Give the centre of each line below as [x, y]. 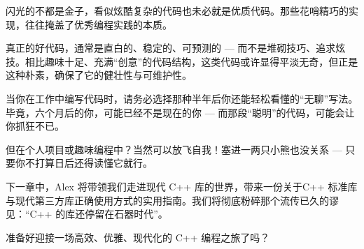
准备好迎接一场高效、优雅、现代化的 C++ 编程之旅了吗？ [138, 237]
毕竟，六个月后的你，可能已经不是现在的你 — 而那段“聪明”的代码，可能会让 [180, 112]
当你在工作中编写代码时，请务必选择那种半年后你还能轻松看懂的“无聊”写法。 [182, 98]
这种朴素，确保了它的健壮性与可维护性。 [99, 75]
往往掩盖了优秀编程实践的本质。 [98, 24]
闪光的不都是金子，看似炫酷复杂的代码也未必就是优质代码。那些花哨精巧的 [177, 10]
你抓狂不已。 [35, 126]
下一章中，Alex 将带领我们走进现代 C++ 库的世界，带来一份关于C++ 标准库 [182, 186]
